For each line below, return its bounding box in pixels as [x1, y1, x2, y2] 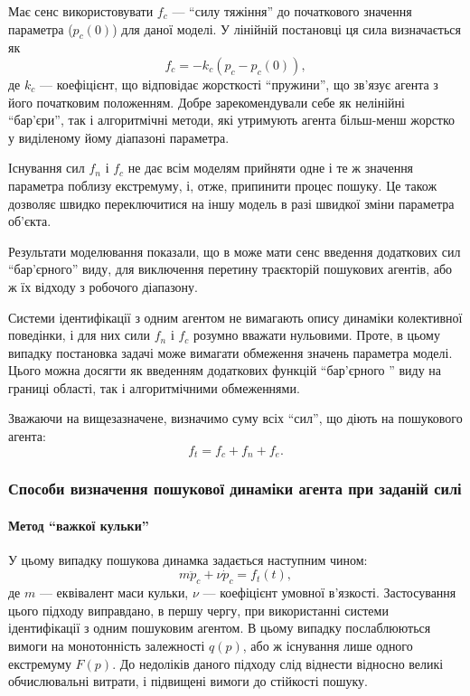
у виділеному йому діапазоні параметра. [8, 127, 230, 146]
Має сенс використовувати [8, 2, 154, 20]
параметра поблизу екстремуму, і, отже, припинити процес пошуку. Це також [8, 175, 437, 194]
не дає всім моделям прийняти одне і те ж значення [127, 158, 414, 177]
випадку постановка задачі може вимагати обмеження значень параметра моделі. [8, 343, 453, 362]
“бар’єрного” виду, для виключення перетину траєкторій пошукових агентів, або [8, 259, 453, 278]
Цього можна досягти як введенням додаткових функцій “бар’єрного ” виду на [8, 361, 442, 380]
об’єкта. [8, 212, 52, 230]
